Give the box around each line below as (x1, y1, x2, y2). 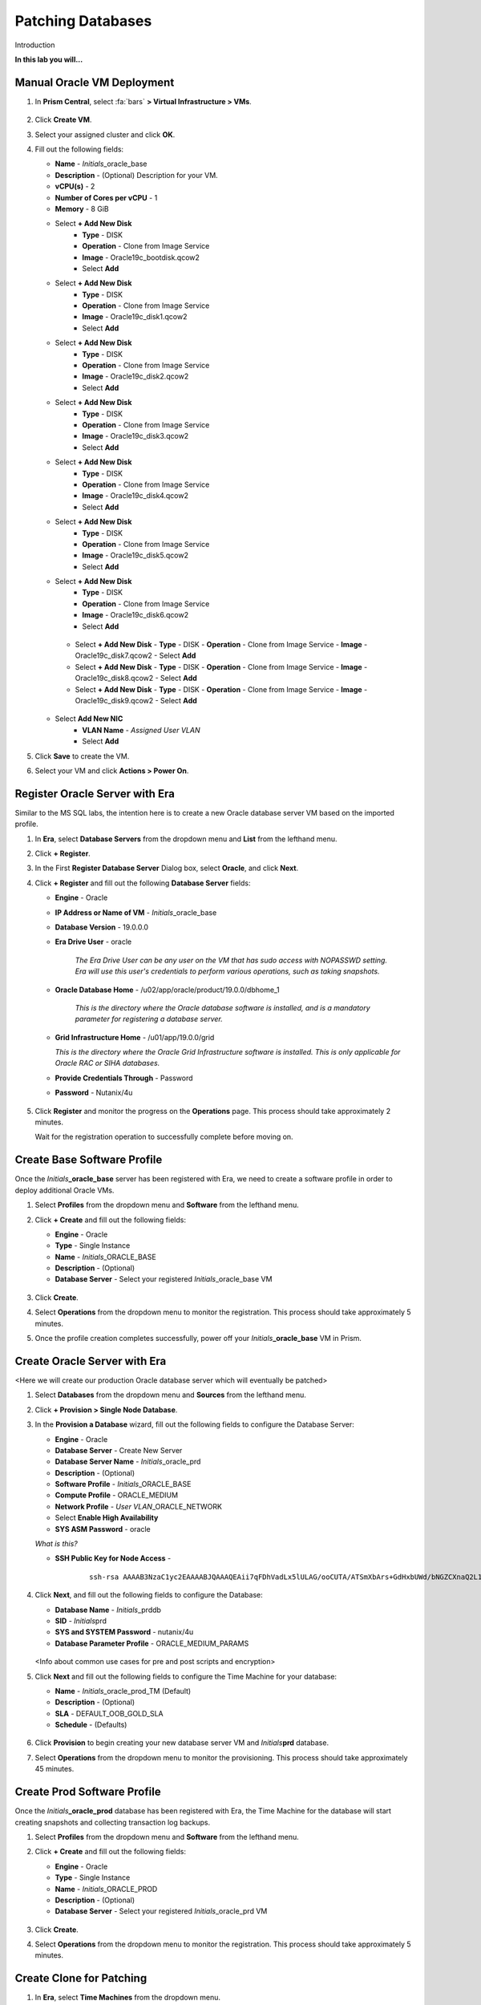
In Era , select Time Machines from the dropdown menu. (34, 1993, 220, 2003)
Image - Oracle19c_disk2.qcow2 (82, 371, 189, 381)
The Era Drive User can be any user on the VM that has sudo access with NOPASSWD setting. (75, 955, 388, 965)
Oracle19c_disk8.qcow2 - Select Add (75, 674, 198, 683)
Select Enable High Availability (55, 1513, 159, 1523)
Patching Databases (14, 12, 152, 30)
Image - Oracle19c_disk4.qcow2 (82, 491, 188, 500)
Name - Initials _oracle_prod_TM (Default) (55, 1686, 192, 1695)
